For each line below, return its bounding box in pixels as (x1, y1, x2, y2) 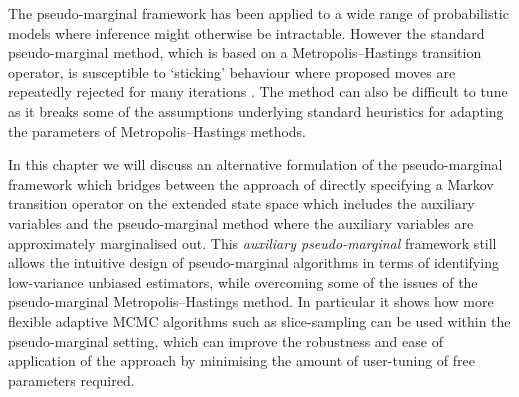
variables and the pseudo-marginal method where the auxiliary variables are (8, 212, 474, 233)
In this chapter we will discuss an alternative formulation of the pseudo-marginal (8, 154, 503, 175)
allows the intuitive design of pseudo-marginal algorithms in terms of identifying (8, 252, 499, 273)
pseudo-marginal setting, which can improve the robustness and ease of (8, 330, 443, 351)
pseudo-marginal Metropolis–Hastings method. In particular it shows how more (8, 291, 494, 312)
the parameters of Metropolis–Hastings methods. (8, 120, 307, 141)
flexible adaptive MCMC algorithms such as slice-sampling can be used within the (8, 310, 511, 331)
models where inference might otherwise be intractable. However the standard (8, 22, 485, 43)
